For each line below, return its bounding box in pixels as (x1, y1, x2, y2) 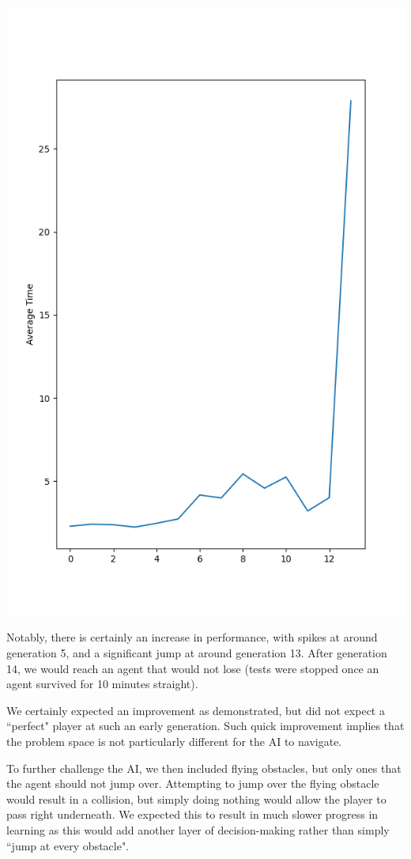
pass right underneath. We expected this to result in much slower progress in (6, 806, 379, 823)
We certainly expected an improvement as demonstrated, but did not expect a (6, 702, 385, 718)
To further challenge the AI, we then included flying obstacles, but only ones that (6, 759, 402, 776)
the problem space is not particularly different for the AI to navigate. (6, 732, 342, 749)
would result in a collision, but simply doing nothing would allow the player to (6, 790, 386, 807)
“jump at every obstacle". (6, 837, 130, 853)
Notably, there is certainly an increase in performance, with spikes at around (6, 629, 378, 645)
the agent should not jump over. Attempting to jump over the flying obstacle (6, 775, 379, 792)
